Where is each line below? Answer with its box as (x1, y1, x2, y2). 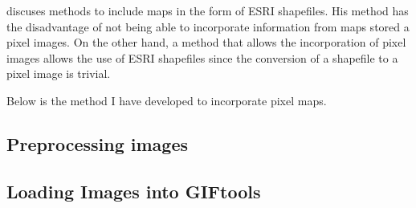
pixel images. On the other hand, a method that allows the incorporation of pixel (6, 34, 406, 51)
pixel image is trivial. (6, 65, 111, 82)
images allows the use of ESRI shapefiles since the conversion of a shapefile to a (6, 49, 398, 66)
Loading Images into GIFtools (6, 178, 261, 203)
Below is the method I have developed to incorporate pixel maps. (6, 92, 327, 108)
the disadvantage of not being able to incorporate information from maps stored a (6, 18, 410, 35)
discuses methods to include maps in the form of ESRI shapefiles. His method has (6, 2, 409, 18)
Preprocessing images (6, 131, 188, 156)
